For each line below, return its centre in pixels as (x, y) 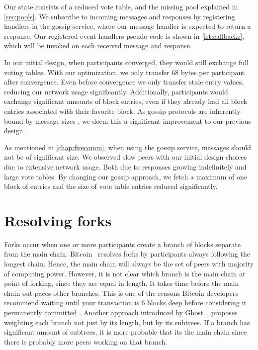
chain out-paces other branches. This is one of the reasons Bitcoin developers (121, 293)
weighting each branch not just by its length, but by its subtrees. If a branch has (127, 322)
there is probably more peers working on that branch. (86, 341)
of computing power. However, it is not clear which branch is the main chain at (125, 273)
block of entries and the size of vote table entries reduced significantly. (111, 186)
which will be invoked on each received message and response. (98, 45)
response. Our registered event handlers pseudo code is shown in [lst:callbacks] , (124, 36)
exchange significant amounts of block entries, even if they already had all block (126, 101)
